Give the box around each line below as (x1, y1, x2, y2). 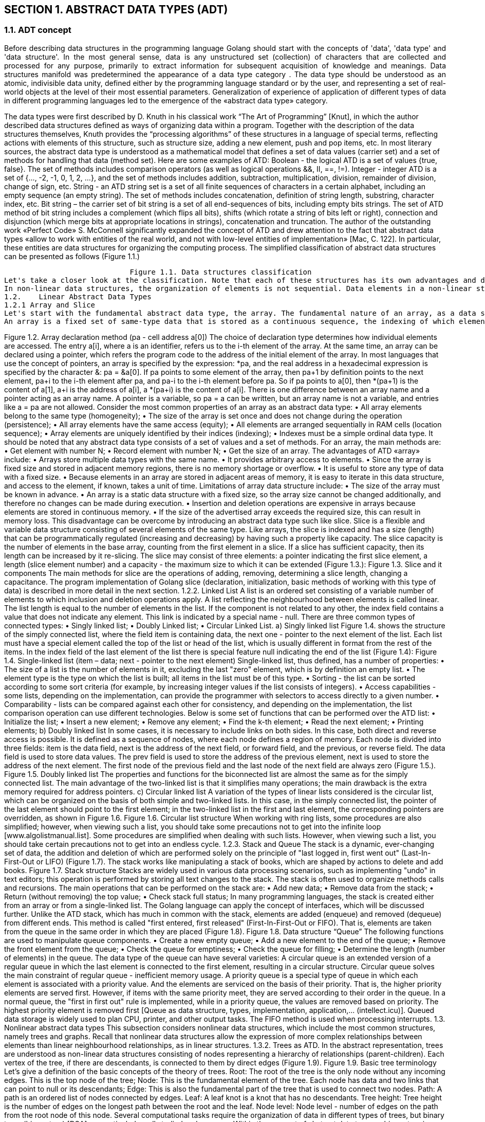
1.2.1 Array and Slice (4, 300, 96, 309)
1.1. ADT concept (4, 25, 71, 35)
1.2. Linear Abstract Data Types (4, 292, 152, 301)
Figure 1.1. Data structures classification (129, 267, 312, 276)
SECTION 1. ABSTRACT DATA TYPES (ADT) (4, 3, 228, 16)
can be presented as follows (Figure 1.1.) (4, 251, 140, 261)
